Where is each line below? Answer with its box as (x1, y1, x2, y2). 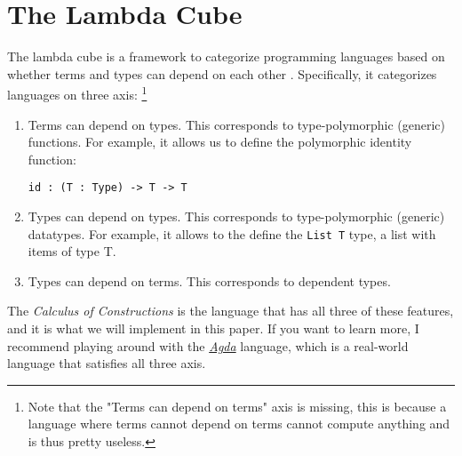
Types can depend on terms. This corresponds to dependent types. (28, 271, 391, 290)
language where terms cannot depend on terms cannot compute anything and (28, 414, 450, 433)
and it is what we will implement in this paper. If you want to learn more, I (7, 319, 419, 338)
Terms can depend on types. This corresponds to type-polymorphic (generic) (28, 115, 445, 133)
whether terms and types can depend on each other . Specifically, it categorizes (7, 64, 437, 83)
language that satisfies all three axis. (7, 354, 206, 372)
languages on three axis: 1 (7, 83, 147, 103)
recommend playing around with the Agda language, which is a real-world (7, 336, 409, 355)
